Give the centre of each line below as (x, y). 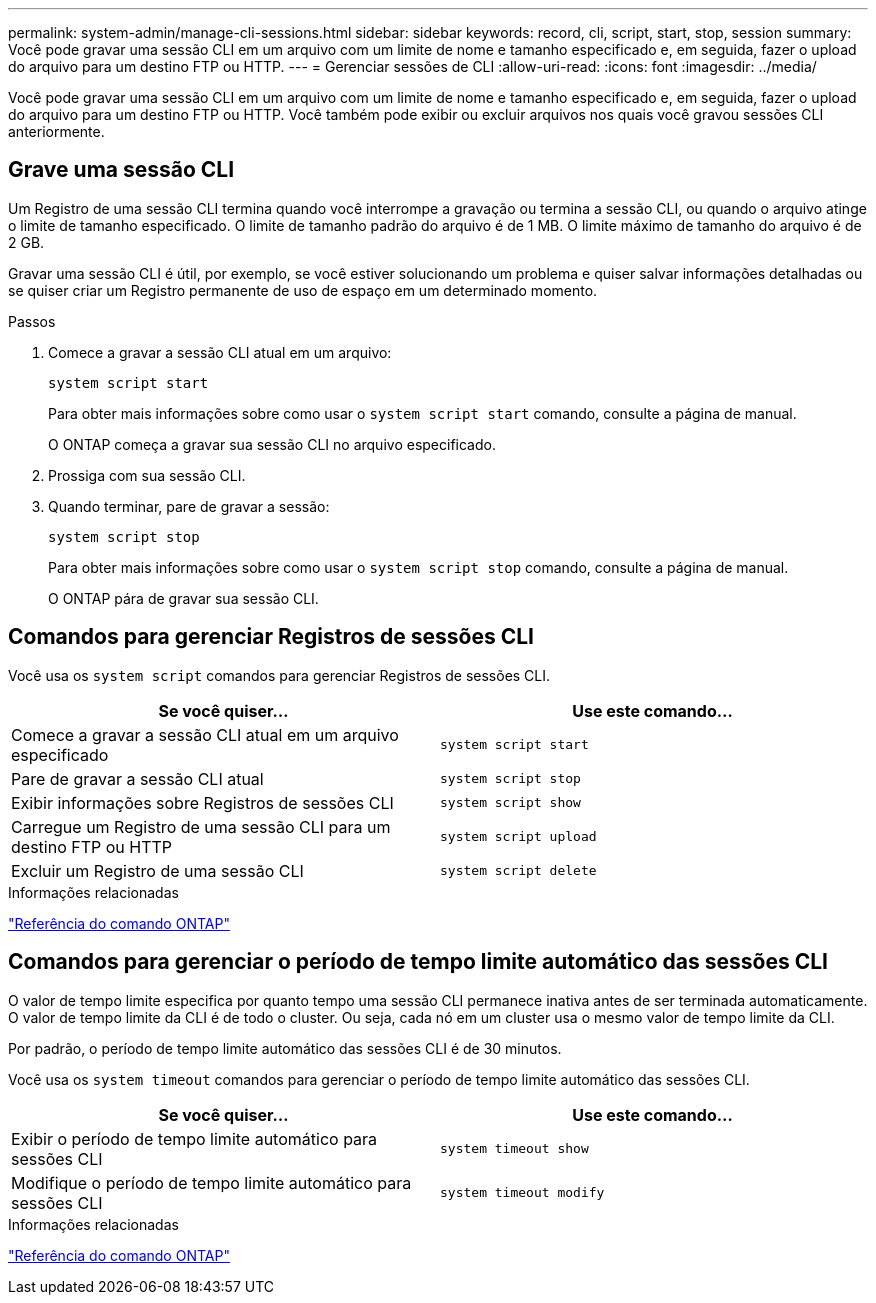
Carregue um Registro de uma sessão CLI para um (201, 826)
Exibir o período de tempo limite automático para (194, 1138)
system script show (510, 803)
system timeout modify (522, 1193)
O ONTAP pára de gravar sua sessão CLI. (183, 598)
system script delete (518, 871)
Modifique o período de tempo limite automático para (211, 1182)
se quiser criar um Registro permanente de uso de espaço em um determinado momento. (303, 290)
